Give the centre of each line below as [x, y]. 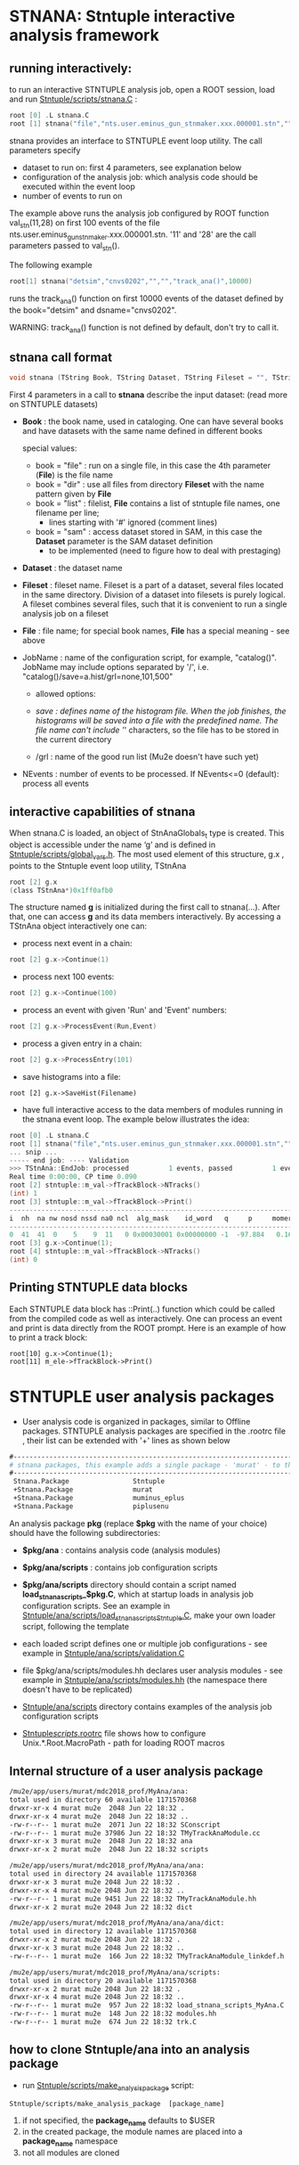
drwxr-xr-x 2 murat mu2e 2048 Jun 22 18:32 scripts [109, 1850]
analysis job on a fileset [65, 614]
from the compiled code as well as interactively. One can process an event [146, 1318]
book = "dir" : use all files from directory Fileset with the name [150, 485]
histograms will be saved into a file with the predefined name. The [157, 721]
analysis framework [85, 35]
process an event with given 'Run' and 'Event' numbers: [124, 1010]
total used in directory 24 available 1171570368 [103, 1874]
